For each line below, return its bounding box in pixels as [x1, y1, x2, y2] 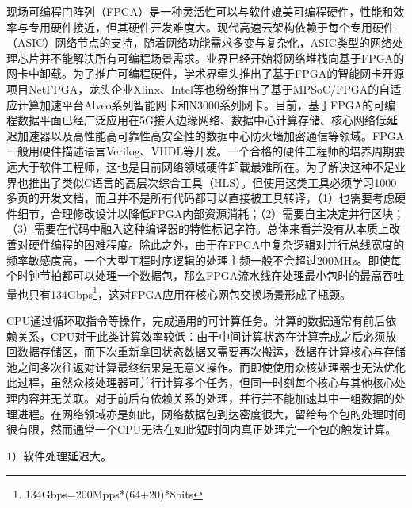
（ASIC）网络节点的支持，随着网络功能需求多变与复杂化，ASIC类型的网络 [6, 34, 392, 51]
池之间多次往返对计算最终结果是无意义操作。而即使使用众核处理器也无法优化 [6, 358, 406, 375]
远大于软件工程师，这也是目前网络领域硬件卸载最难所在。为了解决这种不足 [6, 158, 395, 174]
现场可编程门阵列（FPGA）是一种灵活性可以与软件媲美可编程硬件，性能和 [6, 3, 394, 19]
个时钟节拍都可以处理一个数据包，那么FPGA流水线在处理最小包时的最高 [6, 267, 383, 284]
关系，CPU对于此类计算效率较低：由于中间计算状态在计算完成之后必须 [17, 327, 386, 344]
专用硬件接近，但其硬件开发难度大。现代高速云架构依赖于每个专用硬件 [28, 18, 395, 35]
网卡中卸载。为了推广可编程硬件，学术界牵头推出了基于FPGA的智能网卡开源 [6, 65, 405, 82]
